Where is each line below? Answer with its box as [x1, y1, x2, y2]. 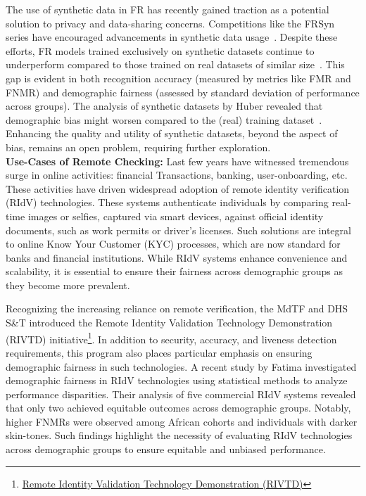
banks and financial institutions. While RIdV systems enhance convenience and [6, 250, 348, 265]
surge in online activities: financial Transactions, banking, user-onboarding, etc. [6, 167, 348, 182]
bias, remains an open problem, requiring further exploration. [6, 139, 271, 154]
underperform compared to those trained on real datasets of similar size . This [6, 57, 345, 72]
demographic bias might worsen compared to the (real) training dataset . [6, 112, 322, 127]
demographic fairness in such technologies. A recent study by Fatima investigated [6, 359, 357, 374]
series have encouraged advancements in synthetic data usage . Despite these [6, 30, 338, 44]
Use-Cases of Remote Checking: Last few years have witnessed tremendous [6, 153, 349, 168]
